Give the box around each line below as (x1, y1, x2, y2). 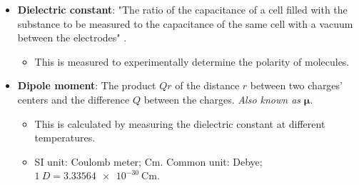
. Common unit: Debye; (160, 154, 263, 169)
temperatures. (34, 130, 96, 145)
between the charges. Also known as (143, 91, 301, 106)
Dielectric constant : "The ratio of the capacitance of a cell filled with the (17, 2, 348, 16)
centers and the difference (17, 91, 130, 106)
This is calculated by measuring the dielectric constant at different (34, 116, 325, 131)
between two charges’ (250, 78, 343, 93)
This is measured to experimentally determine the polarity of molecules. (34, 54, 350, 69)
